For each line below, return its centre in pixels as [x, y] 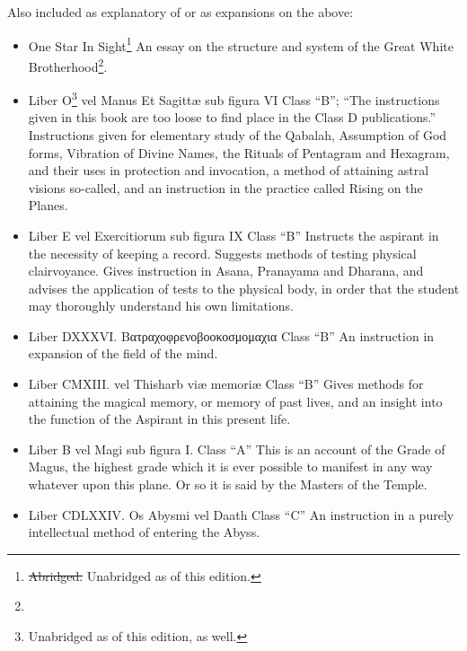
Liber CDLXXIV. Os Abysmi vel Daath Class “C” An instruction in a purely [241, 514]
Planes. [48, 205]
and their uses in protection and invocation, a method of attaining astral [229, 170]
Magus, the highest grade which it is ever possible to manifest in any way [230, 466]
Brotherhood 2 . [68, 65]
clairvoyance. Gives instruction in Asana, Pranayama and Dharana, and [226, 271]
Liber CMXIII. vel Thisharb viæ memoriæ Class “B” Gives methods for [226, 384]
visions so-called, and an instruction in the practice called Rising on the [225, 187]
